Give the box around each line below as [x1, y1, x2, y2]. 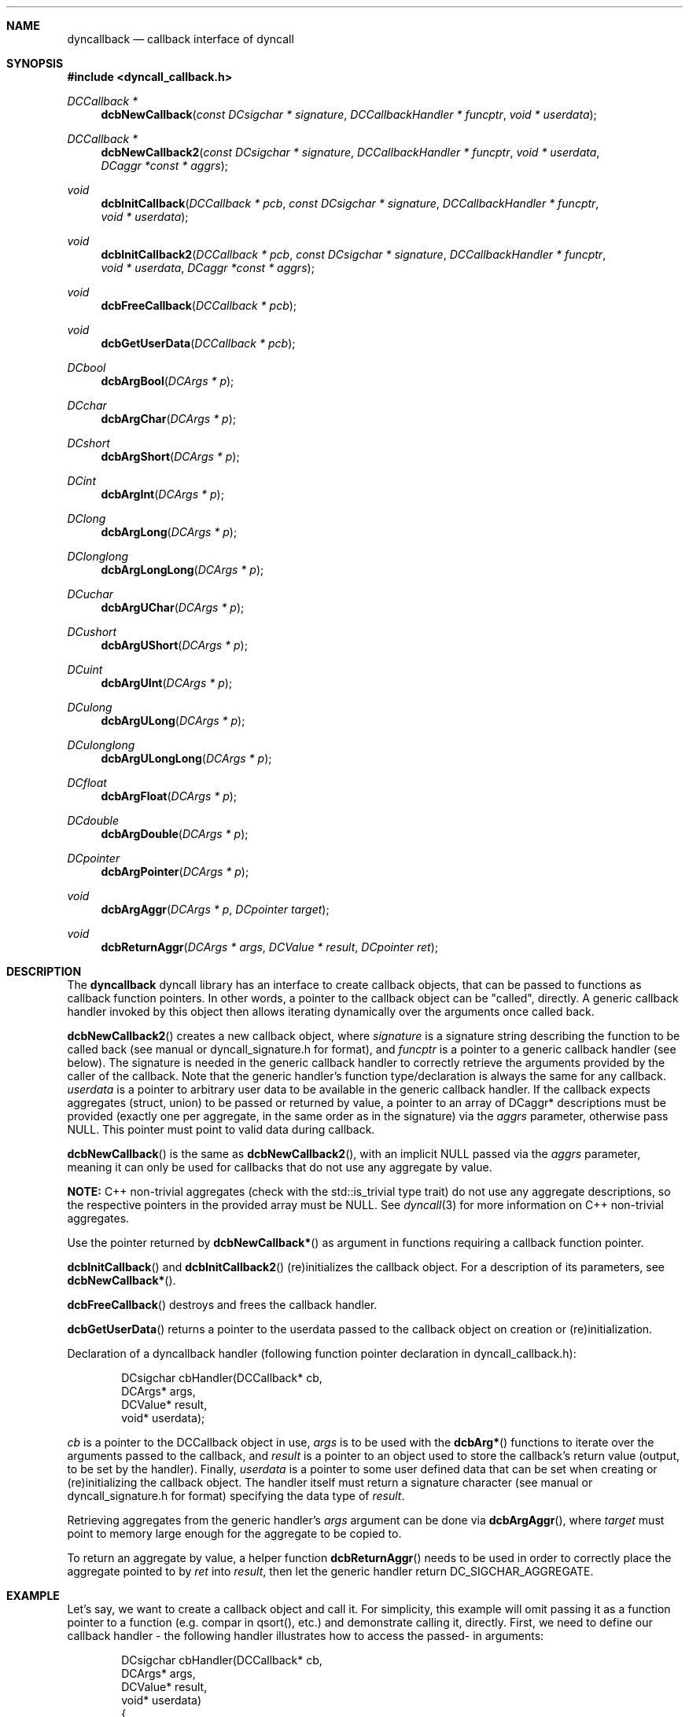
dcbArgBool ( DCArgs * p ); [101, 374, 234, 388]
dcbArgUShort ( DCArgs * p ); [101, 638, 248, 652]
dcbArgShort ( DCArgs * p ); [101, 450, 240, 463]
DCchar [67, 399, 107, 412]
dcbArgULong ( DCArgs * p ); [101, 714, 245, 727]
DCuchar [67, 587, 114, 601]
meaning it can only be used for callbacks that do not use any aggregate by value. [67, 1160, 492, 1174]
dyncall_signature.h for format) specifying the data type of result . [67, 1489, 405, 1502]
